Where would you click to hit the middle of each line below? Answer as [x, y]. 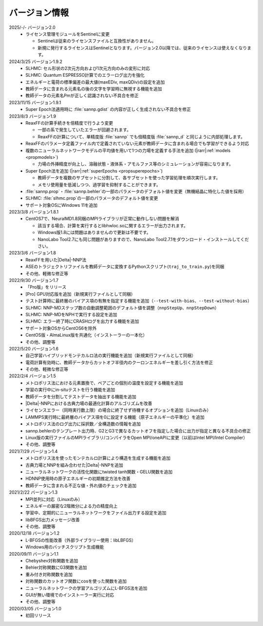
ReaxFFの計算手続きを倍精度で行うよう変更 [69, 123]
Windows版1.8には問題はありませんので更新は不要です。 [94, 233]
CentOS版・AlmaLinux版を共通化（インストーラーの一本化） [86, 335]
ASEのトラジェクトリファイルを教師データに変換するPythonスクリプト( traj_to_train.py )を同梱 [125, 267]
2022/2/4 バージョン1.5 [32, 376]
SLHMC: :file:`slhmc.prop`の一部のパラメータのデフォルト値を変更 [92, 198]
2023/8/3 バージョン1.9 [32, 116]
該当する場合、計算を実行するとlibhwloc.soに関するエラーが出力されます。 [113, 225]
